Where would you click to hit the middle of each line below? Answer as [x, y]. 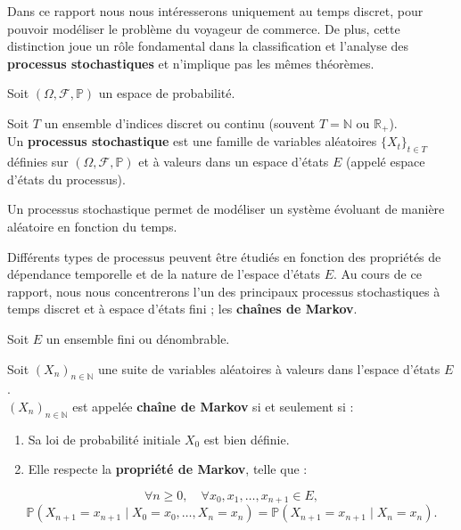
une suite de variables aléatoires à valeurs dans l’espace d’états [269, 368]
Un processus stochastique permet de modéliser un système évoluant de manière [226, 209]
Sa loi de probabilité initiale [104, 439]
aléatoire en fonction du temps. [92, 226]
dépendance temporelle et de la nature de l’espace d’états [164, 274]
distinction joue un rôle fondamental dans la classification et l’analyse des [208, 46]
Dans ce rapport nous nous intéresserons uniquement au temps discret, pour [215, 11]
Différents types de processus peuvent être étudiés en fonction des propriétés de [224, 256]
